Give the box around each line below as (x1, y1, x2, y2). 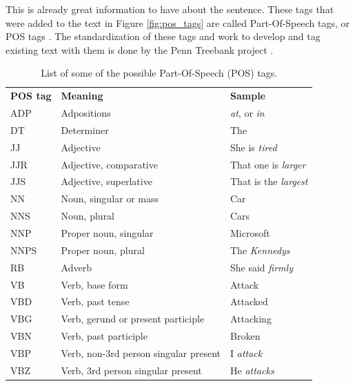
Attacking (230, 311, 272, 326)
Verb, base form (61, 277, 128, 291)
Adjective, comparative (61, 157, 158, 171)
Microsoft (230, 225, 270, 240)
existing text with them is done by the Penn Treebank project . (6, 42, 274, 57)
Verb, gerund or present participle (61, 311, 205, 326)
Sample (230, 88, 265, 103)
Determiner (61, 122, 109, 137)
